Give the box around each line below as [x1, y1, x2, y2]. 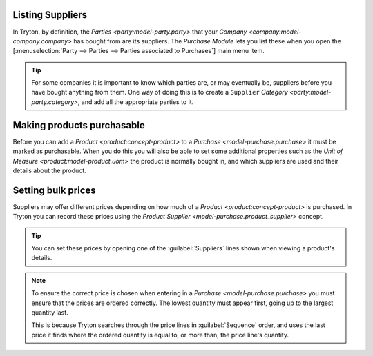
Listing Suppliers [12, 9, 88, 21]
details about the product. [12, 166, 86, 175]
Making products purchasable [12, 119, 145, 131]
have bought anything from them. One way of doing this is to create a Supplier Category [31, 88, 288, 97]
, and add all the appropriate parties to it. [77, 97, 194, 106]
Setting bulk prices [12, 184, 96, 196]
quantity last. [31, 308, 68, 317]
